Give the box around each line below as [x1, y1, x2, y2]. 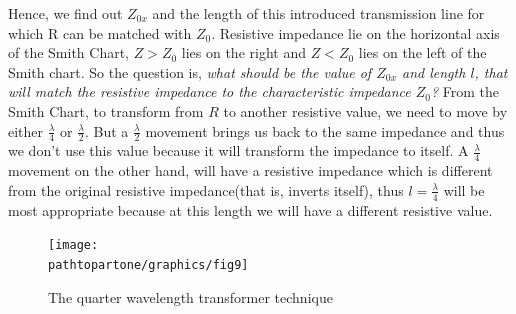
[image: [48, 238, 99, 253]
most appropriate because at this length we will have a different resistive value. [8, 199, 493, 220]
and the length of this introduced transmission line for [152, 3, 485, 23]
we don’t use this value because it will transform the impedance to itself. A [8, 140, 469, 161]
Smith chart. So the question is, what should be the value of [8, 61, 372, 82]
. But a [84, 120, 129, 141]
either [8, 120, 44, 141]
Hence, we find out [8, 3, 123, 23]
